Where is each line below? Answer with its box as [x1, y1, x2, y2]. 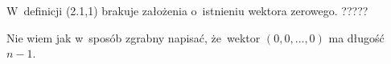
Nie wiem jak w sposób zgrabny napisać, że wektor [6, 29, 261, 46]
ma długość [328, 29, 385, 46]
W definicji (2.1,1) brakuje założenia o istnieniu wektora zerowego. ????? [6, 2, 368, 18]
